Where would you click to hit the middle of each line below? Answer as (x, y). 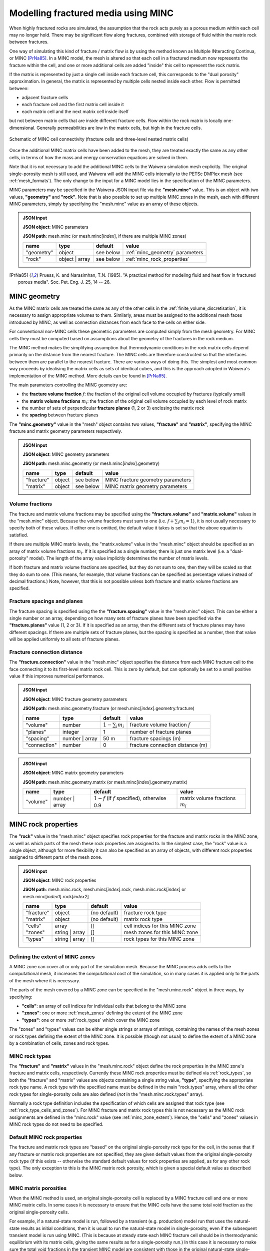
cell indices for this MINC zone (160, 926)
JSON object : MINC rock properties (59, 880)
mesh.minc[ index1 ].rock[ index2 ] (56, 896)
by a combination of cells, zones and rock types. (59, 1043)
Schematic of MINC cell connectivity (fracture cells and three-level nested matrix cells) (99, 139)
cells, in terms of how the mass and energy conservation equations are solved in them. (99, 157)
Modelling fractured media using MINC (91, 13)
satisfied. (19, 535)
